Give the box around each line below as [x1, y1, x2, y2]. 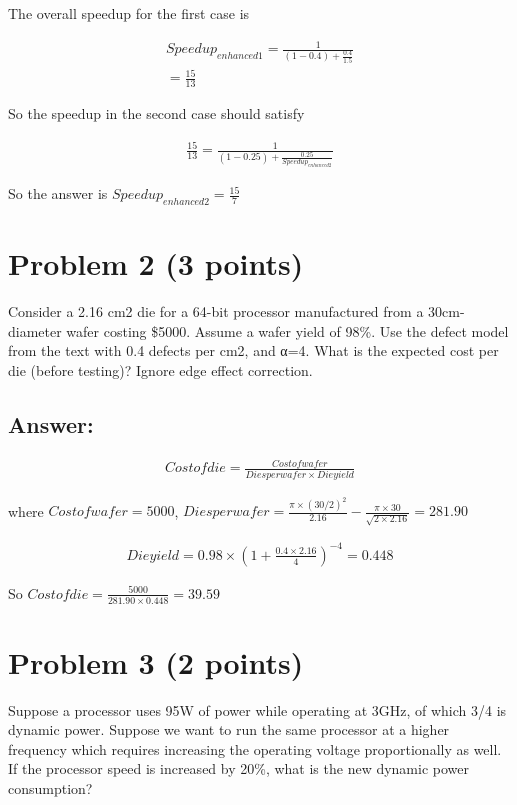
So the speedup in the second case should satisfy [8, 103, 305, 124]
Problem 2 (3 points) [8, 243, 304, 284]
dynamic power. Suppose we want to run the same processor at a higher [8, 719, 450, 740]
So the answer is [8, 183, 108, 204]
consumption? [8, 778, 93, 799]
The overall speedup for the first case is [8, 3, 250, 23]
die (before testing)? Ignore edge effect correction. [8, 359, 313, 380]
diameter [8, 320, 62, 341]
